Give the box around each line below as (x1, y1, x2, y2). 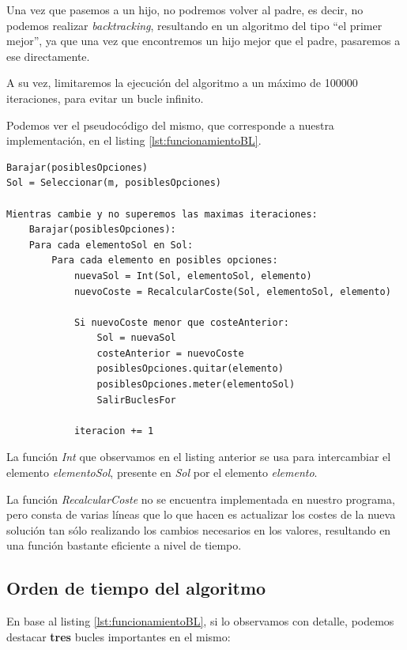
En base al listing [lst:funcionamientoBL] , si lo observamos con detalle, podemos (6, 613, 394, 629)
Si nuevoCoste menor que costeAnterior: (73, 316, 289, 328)
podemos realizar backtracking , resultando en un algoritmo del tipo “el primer (6, 17, 383, 33)
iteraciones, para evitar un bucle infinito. (6, 89, 204, 106)
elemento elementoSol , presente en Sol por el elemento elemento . (6, 464, 318, 481)
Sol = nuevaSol (96, 332, 176, 344)
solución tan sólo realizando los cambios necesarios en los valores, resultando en (6, 521, 391, 538)
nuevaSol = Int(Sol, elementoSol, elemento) (73, 270, 312, 282)
